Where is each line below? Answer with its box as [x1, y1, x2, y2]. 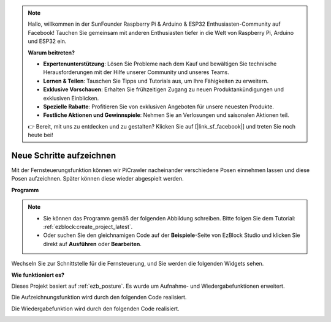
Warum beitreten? [28, 49, 75, 56]
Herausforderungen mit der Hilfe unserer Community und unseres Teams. [43, 69, 229, 76]
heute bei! [28, 132, 53, 139]
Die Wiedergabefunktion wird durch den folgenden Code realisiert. [11, 305, 180, 312]
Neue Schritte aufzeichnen [11, 150, 116, 160]
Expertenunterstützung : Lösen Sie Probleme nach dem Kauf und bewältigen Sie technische [43, 60, 277, 67]
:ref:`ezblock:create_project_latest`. [43, 223, 133, 230]
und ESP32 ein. [28, 37, 67, 45]
